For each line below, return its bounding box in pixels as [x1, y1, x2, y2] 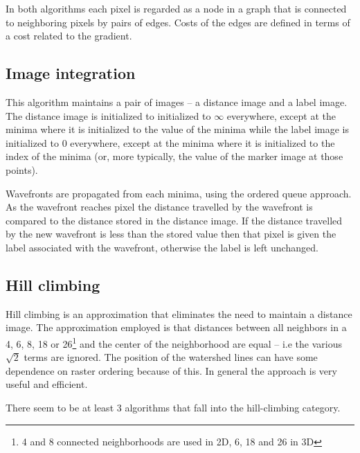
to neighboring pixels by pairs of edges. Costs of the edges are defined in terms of [6, 15, 350, 29]
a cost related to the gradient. [6, 28, 132, 43]
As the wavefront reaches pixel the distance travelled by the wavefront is [6, 199, 313, 214]
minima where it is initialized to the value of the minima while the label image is [6, 122, 349, 136]
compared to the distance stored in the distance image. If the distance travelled [6, 213, 343, 227]
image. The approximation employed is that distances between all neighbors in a [6, 320, 347, 335]
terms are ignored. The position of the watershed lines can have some [24, 350, 318, 364]
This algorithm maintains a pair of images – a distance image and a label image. [6, 94, 348, 109]
